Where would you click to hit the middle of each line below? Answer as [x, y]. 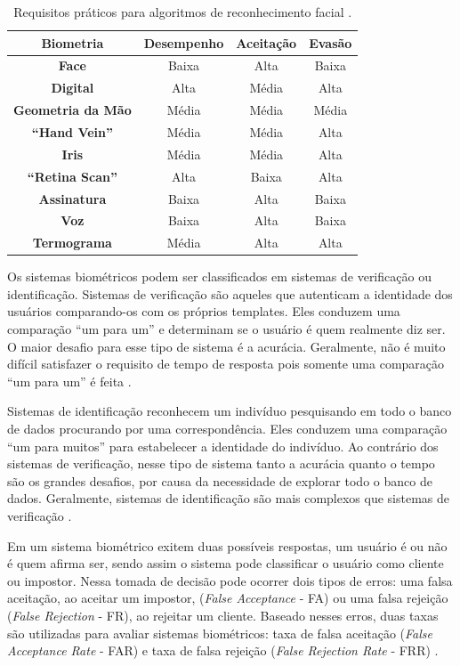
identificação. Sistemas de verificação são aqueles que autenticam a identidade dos [230, 293]
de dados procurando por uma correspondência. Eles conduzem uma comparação [227, 429]
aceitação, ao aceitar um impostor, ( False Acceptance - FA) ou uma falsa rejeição [228, 598]
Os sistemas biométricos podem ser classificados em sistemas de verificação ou [219, 276]
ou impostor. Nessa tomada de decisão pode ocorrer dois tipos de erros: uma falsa [230, 580]
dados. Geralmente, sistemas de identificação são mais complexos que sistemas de [229, 498]
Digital [73, 88]
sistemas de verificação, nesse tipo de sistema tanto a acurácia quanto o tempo [221, 463]
